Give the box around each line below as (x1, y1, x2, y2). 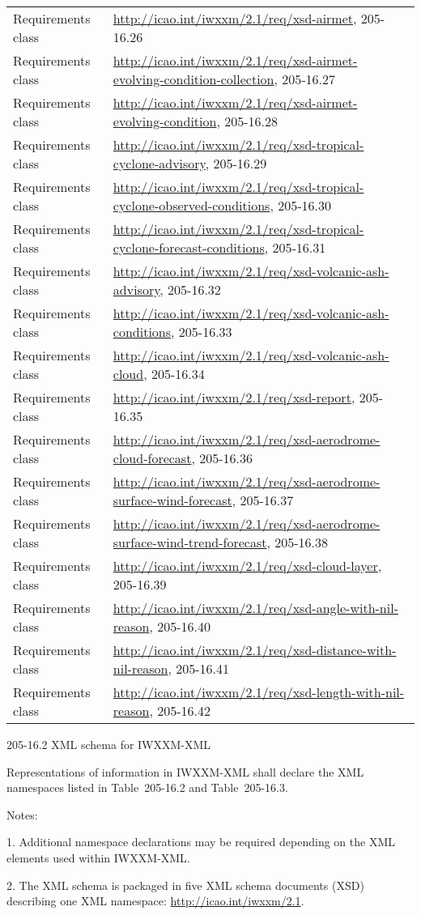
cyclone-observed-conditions (113, 196, 270, 215)
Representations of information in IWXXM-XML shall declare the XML (6, 763, 364, 780)
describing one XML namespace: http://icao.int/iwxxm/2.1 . (6, 892, 304, 909)
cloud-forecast (113, 449, 192, 467)
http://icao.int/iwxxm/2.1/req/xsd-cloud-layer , (113, 556, 382, 575)
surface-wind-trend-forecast (113, 533, 267, 551)
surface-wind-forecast (113, 491, 232, 509)
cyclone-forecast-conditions (113, 238, 265, 257)
